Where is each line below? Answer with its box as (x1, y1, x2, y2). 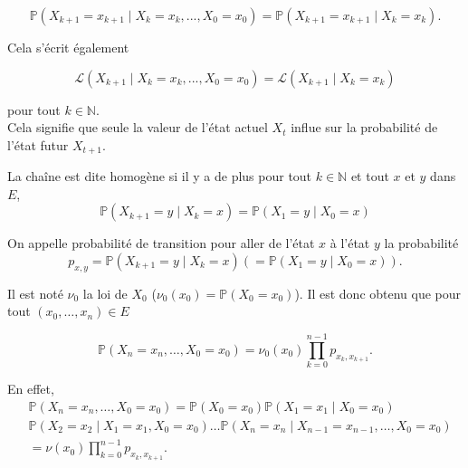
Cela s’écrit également (7, 38, 129, 56)
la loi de (82, 283, 128, 302)
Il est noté (7, 283, 63, 302)
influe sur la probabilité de (291, 118, 438, 137)
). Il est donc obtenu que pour (294, 283, 462, 302)
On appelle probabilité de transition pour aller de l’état (7, 234, 315, 253)
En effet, (7, 379, 54, 398)
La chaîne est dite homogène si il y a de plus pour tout (7, 167, 312, 186)
